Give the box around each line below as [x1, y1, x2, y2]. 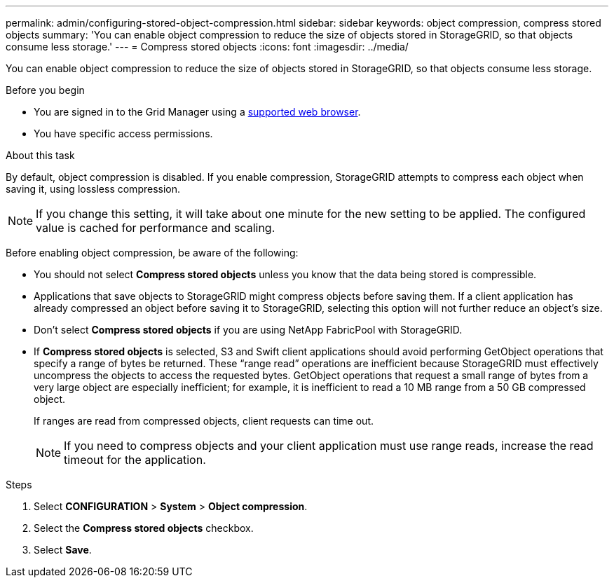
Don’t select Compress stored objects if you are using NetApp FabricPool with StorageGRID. [34, 324, 463, 336]
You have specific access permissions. [34, 128, 213, 139]
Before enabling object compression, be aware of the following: [6, 247, 299, 259]
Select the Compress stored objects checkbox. [34, 522, 254, 534]
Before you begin [6, 84, 85, 96]
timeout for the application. [64, 453, 206, 467]
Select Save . [34, 544, 92, 556]
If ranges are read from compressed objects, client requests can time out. [34, 415, 374, 427]
